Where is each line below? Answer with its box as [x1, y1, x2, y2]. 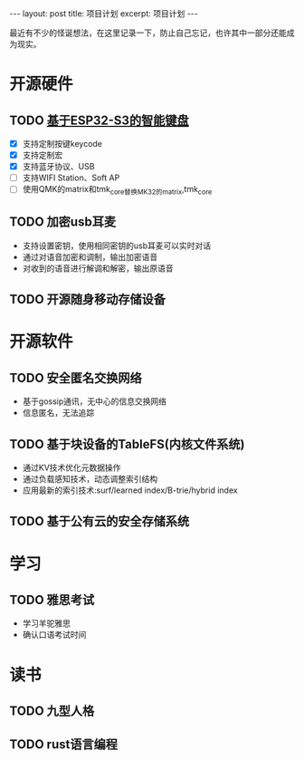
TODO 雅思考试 [9, 592, 95, 608]
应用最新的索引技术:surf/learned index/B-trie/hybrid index [22, 485, 238, 495]
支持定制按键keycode [22, 139, 102, 149]
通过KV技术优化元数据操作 [22, 462, 121, 473]
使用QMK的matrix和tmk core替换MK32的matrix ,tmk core [22, 184, 213, 197]
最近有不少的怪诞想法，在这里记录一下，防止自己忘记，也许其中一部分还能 [9, 27, 287, 38]
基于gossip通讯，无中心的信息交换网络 [22, 396, 167, 407]
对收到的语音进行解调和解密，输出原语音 [22, 263, 174, 274]
